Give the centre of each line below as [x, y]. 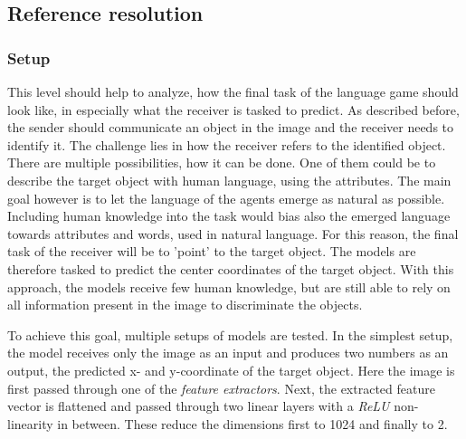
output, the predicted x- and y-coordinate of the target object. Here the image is [231, 370]
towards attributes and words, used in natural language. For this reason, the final [233, 233]
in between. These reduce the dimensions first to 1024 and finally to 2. [252, 423]
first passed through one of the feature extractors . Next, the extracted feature [221, 388]
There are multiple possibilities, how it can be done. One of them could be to [222, 162]
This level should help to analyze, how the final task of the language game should [233, 91]
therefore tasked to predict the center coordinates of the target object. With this [231, 268]
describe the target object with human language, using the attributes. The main [229, 180]
